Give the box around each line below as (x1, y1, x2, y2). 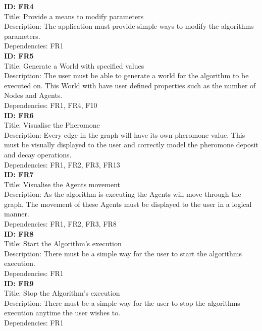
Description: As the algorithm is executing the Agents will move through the (4, 189, 241, 199)
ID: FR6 (4, 109, 34, 120)
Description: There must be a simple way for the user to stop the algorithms (4, 297, 240, 308)
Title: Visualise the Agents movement (4, 179, 121, 189)
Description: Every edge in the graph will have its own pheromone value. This (4, 129, 245, 140)
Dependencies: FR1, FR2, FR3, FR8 (4, 218, 117, 229)
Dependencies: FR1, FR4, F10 (4, 99, 97, 110)
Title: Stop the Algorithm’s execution (4, 288, 120, 298)
